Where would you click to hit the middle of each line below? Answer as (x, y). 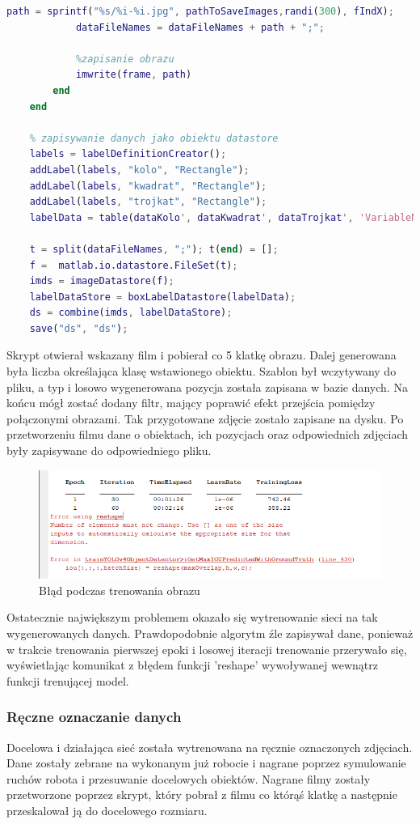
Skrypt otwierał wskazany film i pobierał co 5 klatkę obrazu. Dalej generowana (202, 355)
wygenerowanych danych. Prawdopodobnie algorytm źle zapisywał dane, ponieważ (210, 633)
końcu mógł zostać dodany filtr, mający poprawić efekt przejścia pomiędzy (191, 403)
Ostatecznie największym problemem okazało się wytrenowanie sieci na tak (192, 617)
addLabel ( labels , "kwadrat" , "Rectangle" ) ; (148, 186)
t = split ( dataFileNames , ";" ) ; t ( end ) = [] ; (154, 249)
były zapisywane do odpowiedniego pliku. (109, 450)
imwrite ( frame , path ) (134, 75)
